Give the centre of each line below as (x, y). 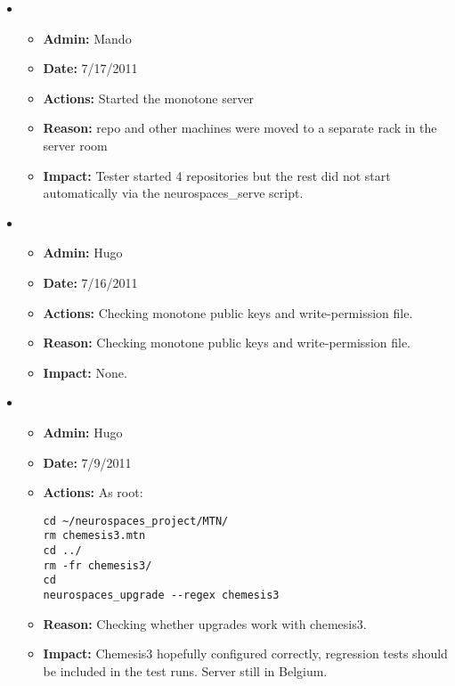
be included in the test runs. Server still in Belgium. (185, 670)
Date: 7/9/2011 (87, 462)
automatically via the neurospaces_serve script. (173, 193)
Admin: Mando (87, 38)
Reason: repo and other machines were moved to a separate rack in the (240, 128)
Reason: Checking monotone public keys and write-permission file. (227, 343)
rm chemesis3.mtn (94, 536)
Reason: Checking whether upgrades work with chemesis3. (205, 623)
